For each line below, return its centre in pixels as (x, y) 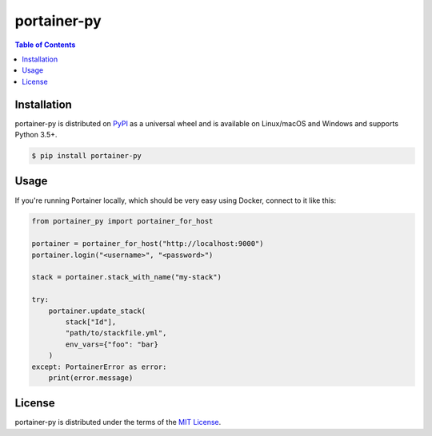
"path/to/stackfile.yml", (116, 333)
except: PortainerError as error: (99, 367)
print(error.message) (91, 378)
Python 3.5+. (36, 135)
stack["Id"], (91, 322)
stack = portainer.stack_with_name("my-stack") (126, 277)
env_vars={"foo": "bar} (112, 344)
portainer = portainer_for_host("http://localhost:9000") (148, 244)
